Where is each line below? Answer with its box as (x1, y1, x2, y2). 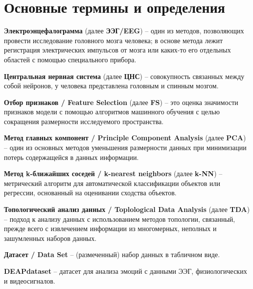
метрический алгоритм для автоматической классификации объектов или (4, 178, 221, 188)
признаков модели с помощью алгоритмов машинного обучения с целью (4, 106, 220, 117)
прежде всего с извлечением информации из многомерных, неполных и (4, 223, 217, 234)
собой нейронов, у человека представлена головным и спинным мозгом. (4, 80, 219, 91)
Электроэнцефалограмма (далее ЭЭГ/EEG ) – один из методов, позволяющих (4, 26, 244, 36)
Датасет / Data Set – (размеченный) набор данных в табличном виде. (4, 249, 220, 260)
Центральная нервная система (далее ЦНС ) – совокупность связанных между (4, 71, 245, 81)
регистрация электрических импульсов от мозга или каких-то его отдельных (4, 45, 231, 55)
